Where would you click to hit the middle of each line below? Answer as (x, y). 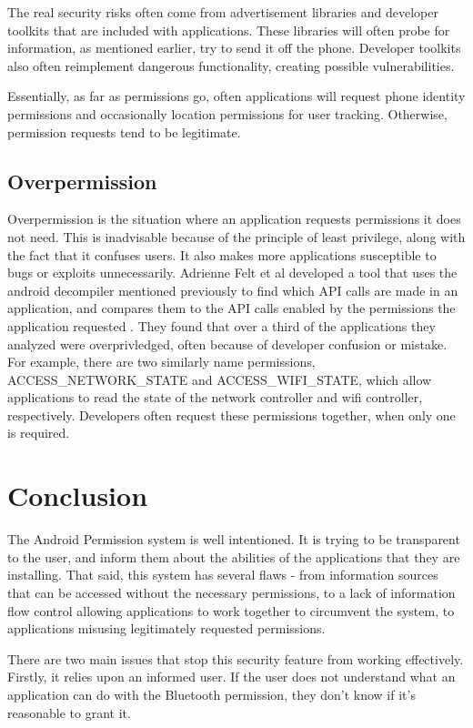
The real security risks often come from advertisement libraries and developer (223, 12)
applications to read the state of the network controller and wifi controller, (215, 397)
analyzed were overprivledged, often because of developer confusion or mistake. (227, 344)
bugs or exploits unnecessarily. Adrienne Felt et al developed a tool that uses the (232, 273)
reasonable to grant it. (69, 712)
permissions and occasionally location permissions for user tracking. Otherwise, (227, 113)
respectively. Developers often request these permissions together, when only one (231, 415)
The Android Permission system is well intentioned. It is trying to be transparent (234, 539)
